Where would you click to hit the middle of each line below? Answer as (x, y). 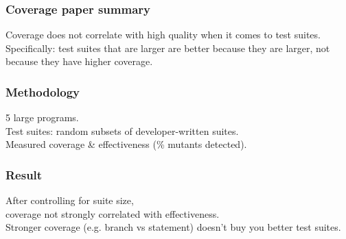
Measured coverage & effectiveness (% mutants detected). (126, 144)
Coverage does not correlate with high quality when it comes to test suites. (163, 35)
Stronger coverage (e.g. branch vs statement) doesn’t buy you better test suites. (173, 227)
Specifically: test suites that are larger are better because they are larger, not (168, 48)
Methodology (43, 91)
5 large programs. (42, 117)
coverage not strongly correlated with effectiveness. (113, 213)
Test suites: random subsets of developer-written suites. (122, 130)
